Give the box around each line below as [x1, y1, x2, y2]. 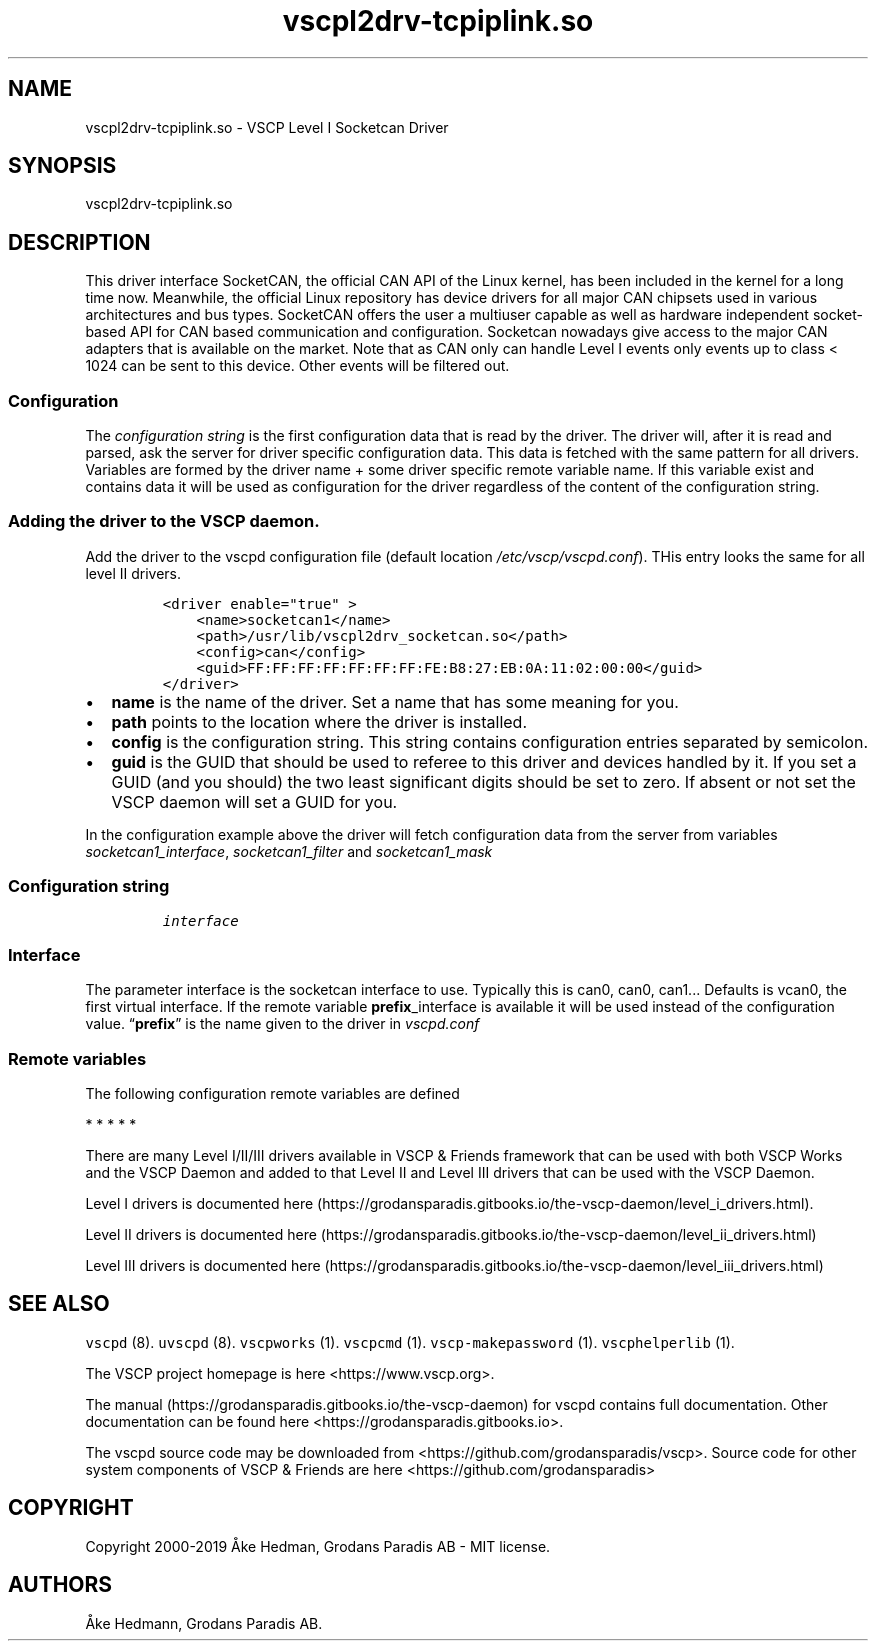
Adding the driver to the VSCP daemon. [8, 511, 320, 532]
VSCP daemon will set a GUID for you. [111, 791, 398, 812]
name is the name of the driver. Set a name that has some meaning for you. [111, 691, 679, 712]
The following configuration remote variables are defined [85, 1085, 460, 1103]
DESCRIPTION [8, 229, 151, 255]
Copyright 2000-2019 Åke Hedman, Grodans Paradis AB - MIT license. [85, 1537, 551, 1555]
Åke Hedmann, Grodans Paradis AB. [85, 1614, 323, 1632]
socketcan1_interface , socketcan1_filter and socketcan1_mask [85, 842, 493, 860]
